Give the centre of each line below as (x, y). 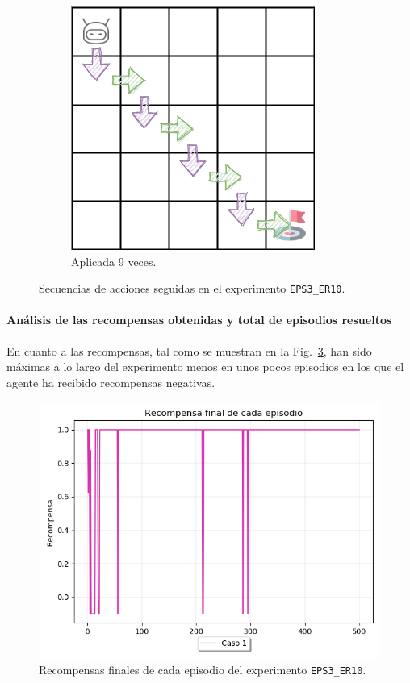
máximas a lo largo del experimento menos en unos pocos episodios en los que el (205, 366)
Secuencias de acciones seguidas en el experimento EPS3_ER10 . (192, 288)
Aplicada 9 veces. (114, 261)
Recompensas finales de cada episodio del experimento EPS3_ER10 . (203, 670)
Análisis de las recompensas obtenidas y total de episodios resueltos (199, 320)
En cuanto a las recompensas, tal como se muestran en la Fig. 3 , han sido (189, 350)
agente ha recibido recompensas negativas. (111, 382)
